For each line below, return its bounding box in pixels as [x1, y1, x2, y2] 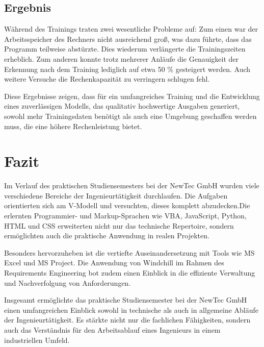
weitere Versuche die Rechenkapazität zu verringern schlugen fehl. [4, 73, 210, 84]
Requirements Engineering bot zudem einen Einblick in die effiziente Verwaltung [4, 267, 255, 278]
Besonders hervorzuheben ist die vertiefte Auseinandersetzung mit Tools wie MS [4, 247, 255, 258]
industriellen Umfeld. [4, 334, 70, 345]
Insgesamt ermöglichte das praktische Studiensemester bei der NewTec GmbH [4, 294, 247, 305]
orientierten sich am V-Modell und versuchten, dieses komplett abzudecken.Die [4, 200, 250, 211]
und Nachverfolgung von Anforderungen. [4, 277, 131, 288]
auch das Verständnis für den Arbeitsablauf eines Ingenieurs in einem [4, 324, 221, 335]
